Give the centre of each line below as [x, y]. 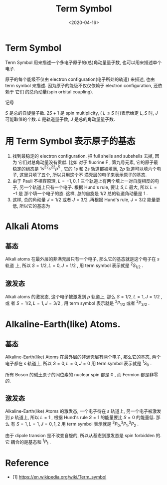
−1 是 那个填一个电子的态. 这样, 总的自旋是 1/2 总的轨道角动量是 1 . [80, 194]
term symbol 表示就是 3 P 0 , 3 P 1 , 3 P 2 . [103, 424]
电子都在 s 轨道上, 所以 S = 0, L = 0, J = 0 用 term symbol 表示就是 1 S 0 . [79, 364]
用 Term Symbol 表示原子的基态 [70, 141]
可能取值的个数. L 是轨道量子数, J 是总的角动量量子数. [60, 119]
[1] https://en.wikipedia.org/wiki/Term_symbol [59, 477]
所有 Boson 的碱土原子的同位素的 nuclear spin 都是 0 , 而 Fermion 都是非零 [82, 375]
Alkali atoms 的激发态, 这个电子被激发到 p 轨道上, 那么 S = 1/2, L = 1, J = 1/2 [83, 296]
